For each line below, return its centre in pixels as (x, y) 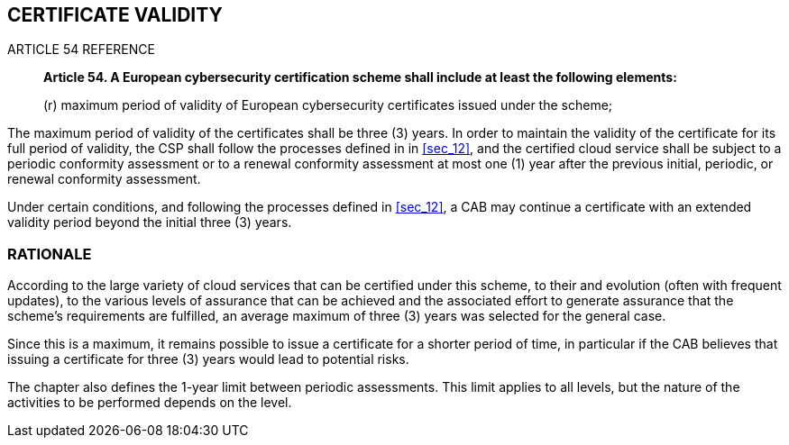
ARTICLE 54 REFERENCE (81, 50)
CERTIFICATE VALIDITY (115, 15)
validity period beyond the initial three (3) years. (150, 222)
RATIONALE (50, 254)
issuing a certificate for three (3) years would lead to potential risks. (208, 359)
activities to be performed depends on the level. (150, 403)
